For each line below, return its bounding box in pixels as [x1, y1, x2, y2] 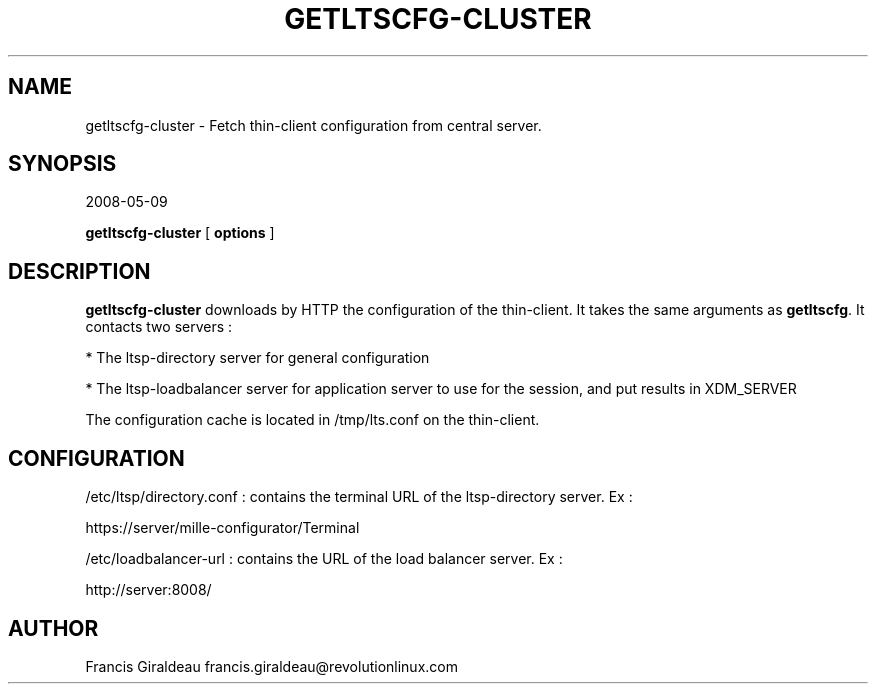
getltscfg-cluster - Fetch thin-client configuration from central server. [85, 116, 542, 134]
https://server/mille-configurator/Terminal [85, 519, 360, 537]
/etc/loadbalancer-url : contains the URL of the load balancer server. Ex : [85, 550, 563, 568]
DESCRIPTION [8, 258, 151, 284]
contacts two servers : [85, 318, 233, 336]
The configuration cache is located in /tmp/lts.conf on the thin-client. [85, 411, 540, 429]
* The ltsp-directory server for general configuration [85, 349, 430, 367]
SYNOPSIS [8, 151, 117, 177]
